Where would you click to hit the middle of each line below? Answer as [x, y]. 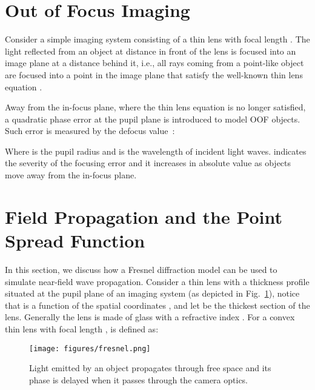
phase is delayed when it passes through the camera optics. [139, 379]
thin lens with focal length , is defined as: [82, 328]
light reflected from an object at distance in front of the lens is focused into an [151, 51]
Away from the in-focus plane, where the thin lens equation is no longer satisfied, [155, 107]
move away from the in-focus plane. [71, 175]
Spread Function [75, 240]
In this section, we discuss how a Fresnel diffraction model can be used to [141, 269]
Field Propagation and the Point [144, 216]
